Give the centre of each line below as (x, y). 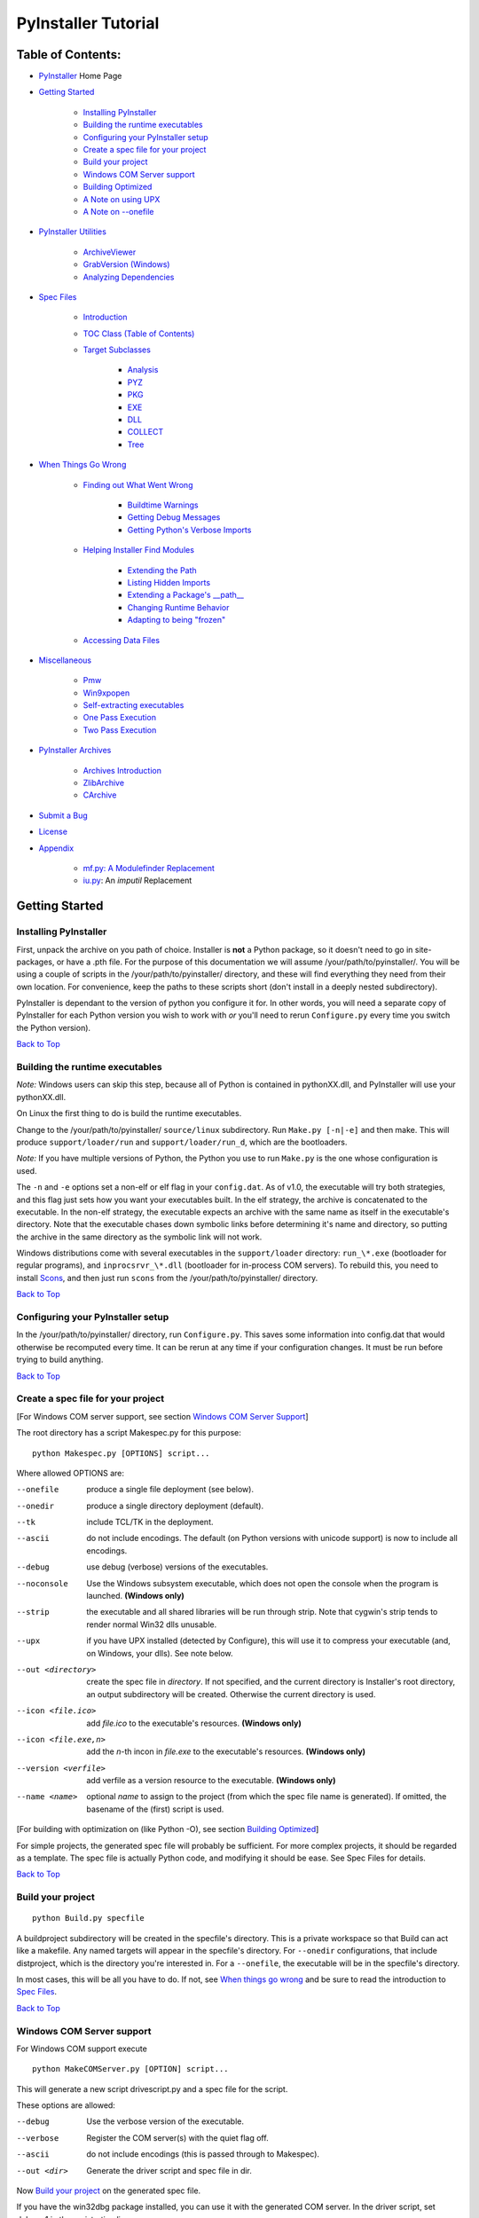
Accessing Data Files (121, 640)
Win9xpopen (106, 693)
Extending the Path (162, 570)
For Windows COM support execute (82, 2049)
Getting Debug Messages (174, 517)
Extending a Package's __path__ (185, 595)
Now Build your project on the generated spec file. (109, 2190)
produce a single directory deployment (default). (175, 1506)
